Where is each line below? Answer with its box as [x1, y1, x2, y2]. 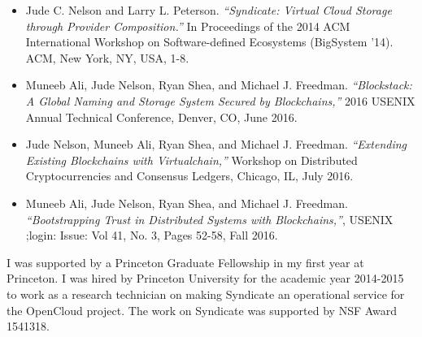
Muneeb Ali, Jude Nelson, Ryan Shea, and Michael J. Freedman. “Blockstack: [25, 76, 412, 93]
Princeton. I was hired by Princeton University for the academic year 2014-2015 [7, 270, 404, 287]
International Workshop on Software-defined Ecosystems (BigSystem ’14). [25, 33, 394, 50]
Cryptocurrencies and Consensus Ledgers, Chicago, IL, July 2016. [25, 167, 354, 184]
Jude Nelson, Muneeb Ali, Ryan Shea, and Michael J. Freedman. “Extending [25, 136, 407, 153]
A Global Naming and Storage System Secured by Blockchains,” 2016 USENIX [25, 92, 415, 109]
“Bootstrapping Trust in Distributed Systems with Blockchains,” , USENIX [25, 210, 394, 227]
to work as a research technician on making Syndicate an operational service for [7, 285, 405, 302]
